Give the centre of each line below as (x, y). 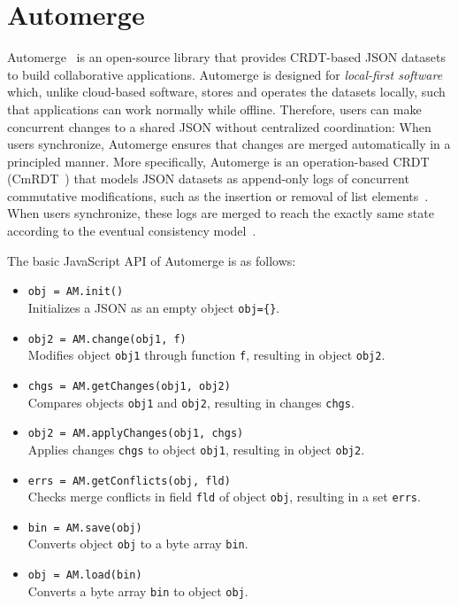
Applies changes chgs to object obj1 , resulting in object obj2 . (196, 449)
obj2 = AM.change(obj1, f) (107, 339)
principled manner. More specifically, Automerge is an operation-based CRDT (218, 161)
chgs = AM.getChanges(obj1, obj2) (129, 386)
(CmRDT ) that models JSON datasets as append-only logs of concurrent (208, 179)
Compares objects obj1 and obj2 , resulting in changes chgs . (191, 402)
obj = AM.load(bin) (85, 575)
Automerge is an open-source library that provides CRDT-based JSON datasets (226, 57)
